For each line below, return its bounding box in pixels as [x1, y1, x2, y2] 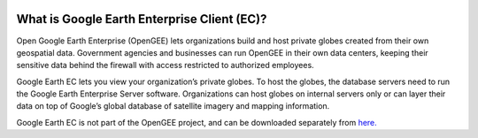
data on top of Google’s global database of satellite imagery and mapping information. [16, 101, 330, 111]
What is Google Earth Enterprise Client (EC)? [16, 11, 267, 27]
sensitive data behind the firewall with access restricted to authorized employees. [16, 60, 314, 71]
